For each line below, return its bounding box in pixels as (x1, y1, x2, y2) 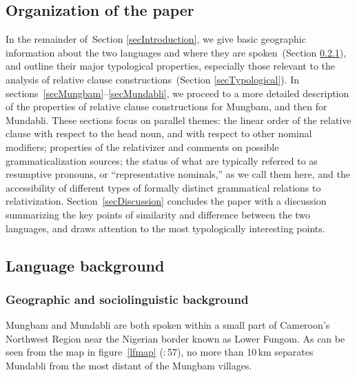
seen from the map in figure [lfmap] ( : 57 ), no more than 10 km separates (6, 345, 314, 359)
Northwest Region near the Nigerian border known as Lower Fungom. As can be (6, 331, 345, 345)
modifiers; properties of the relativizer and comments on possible (6, 139, 279, 154)
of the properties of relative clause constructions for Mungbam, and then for (6, 99, 327, 114)
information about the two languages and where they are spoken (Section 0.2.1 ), (6, 45, 347, 59)
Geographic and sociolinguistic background (6, 290, 249, 307)
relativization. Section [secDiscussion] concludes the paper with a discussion (6, 194, 327, 208)
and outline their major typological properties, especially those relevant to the (6, 59, 336, 73)
